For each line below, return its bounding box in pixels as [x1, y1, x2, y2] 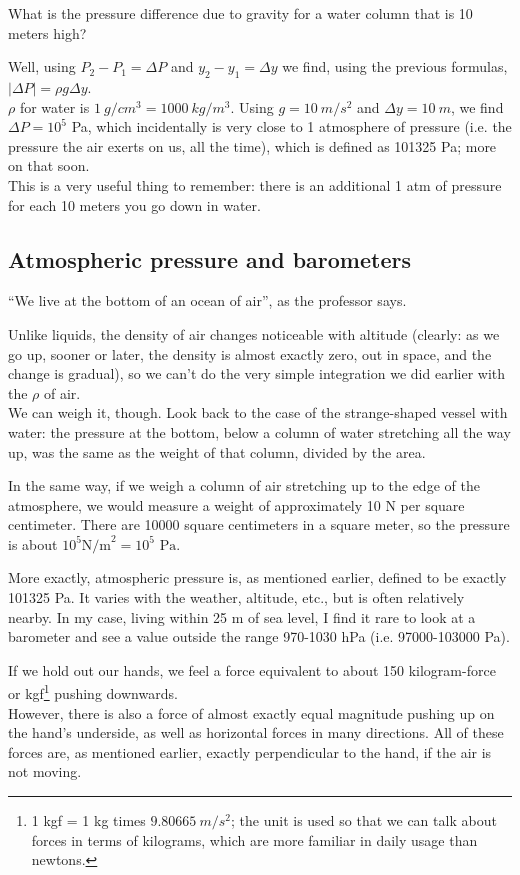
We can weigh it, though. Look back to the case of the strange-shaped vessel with [8, 402, 508, 423]
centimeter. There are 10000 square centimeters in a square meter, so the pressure [8, 514, 510, 535]
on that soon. [8, 155, 90, 176]
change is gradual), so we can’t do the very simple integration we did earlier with [8, 363, 506, 384]
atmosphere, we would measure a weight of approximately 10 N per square [8, 494, 465, 515]
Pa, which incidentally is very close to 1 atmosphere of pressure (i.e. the [71, 116, 512, 137]
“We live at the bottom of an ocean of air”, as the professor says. [8, 290, 407, 311]
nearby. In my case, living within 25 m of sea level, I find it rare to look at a [8, 606, 476, 627]
